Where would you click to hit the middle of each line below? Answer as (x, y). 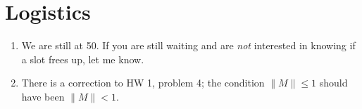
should (333, 83)
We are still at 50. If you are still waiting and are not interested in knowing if (188, 45)
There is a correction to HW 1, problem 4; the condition (143, 83)
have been (43, 96)
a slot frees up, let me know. (83, 59)
